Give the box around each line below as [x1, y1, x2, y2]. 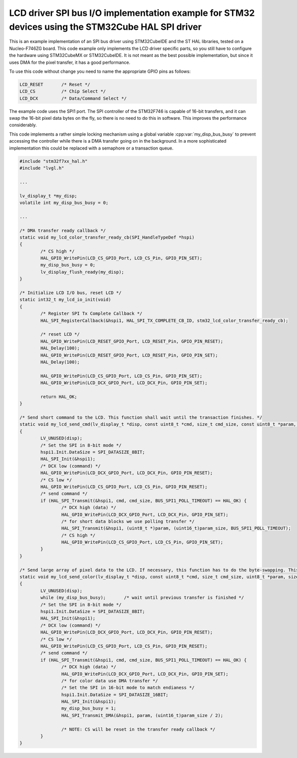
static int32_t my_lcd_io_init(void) [19, 297, 111, 303]
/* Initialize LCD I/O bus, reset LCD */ [19, 290, 122, 296]
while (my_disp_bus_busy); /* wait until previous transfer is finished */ [40, 595, 245, 601]
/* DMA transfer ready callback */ [19, 228, 106, 233]
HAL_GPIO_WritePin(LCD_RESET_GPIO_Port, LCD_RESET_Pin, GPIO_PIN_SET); [40, 352, 218, 358]
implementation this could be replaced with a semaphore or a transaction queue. [9, 145, 174, 151]
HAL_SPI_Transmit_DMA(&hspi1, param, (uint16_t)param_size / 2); [61, 712, 224, 718]
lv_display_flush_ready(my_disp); [40, 269, 124, 275]
